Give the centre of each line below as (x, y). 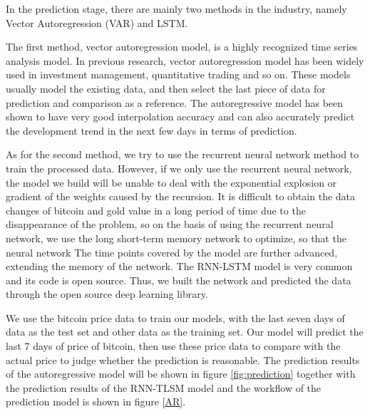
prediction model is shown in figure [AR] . (96, 402)
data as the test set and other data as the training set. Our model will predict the (185, 332)
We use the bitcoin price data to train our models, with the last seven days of (175, 317)
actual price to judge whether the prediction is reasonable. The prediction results (183, 359)
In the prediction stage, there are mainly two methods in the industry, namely (176, 9)
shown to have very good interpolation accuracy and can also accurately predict (180, 117)
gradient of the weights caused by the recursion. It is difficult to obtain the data (181, 196)
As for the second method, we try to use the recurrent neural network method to (183, 154)
